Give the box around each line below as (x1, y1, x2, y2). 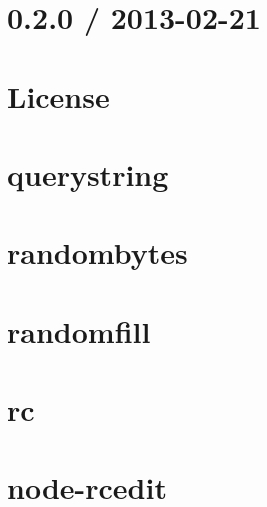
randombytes (7, 232, 188, 273)
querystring (7, 153, 169, 194)
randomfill (7, 310, 151, 351)
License (7, 75, 110, 116)
